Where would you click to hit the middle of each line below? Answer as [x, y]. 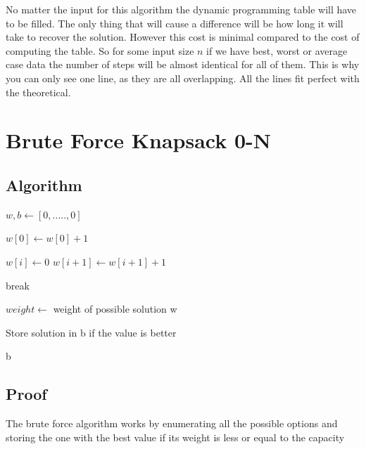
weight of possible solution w [115, 309]
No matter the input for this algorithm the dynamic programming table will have [181, 9]
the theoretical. [38, 92]
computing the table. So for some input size [100, 50]
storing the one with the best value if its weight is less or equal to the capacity [175, 437]
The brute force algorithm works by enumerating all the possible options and [172, 423]
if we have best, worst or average [277, 50]
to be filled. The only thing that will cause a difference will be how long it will [175, 23]
